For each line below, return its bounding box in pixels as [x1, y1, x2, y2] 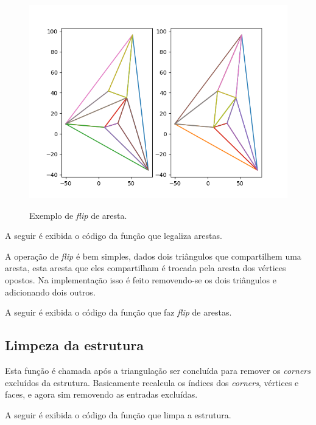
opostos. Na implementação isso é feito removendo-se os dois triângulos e [5, 273, 276, 286]
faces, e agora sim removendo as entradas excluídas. [5, 388, 198, 401]
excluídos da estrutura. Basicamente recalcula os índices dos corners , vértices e [5, 376, 299, 389]
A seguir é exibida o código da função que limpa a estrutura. [5, 408, 231, 421]
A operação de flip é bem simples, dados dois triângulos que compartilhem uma [5, 249, 301, 262]
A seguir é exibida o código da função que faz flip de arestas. [5, 306, 232, 319]
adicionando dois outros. [5, 285, 96, 298]
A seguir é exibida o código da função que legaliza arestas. [5, 229, 222, 242]
